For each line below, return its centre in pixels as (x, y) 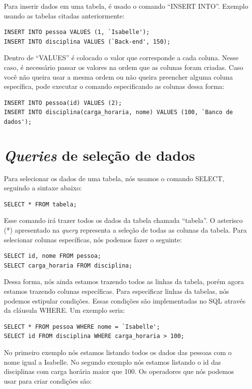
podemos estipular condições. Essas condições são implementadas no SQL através (125, 300)
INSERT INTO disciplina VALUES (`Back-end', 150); (87, 42)
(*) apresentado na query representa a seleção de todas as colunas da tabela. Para (125, 230)
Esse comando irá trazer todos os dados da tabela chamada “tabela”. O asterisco (123, 220)
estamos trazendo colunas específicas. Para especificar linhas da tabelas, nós (117, 291)
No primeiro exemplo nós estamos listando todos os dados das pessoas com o (118, 352)
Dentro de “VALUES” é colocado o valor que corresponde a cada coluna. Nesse (121, 58)
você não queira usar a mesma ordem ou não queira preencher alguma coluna (118, 76)
